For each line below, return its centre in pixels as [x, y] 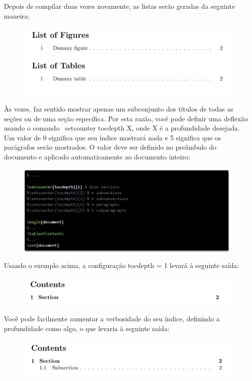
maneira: [17, 15]
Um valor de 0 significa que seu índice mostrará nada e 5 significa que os [113, 137]
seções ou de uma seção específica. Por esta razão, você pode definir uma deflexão [126, 118]
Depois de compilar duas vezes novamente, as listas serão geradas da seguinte [120, 6]
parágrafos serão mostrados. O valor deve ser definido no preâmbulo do [110, 147]
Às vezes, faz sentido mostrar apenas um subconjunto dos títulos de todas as [119, 109]
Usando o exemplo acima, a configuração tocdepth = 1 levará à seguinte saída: [122, 265]
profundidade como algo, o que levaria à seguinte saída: [87, 328]
